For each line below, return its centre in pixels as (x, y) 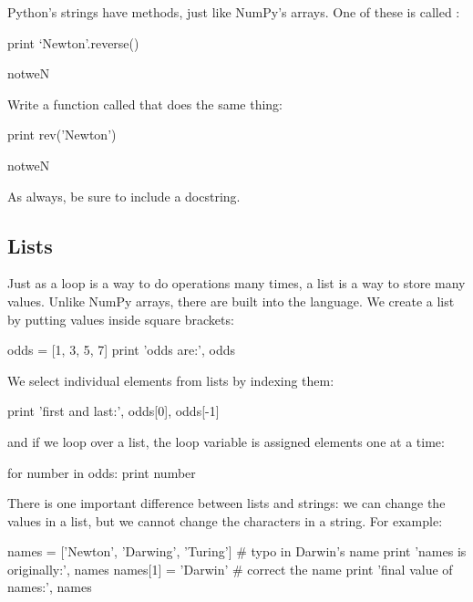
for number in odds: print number (102, 472)
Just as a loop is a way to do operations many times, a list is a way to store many (236, 283)
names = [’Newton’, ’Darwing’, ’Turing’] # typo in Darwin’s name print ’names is (237, 551)
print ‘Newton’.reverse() (73, 42)
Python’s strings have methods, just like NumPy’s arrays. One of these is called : (234, 12)
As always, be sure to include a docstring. (124, 196)
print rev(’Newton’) (62, 135)
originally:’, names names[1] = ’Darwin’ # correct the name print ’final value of (230, 569)
